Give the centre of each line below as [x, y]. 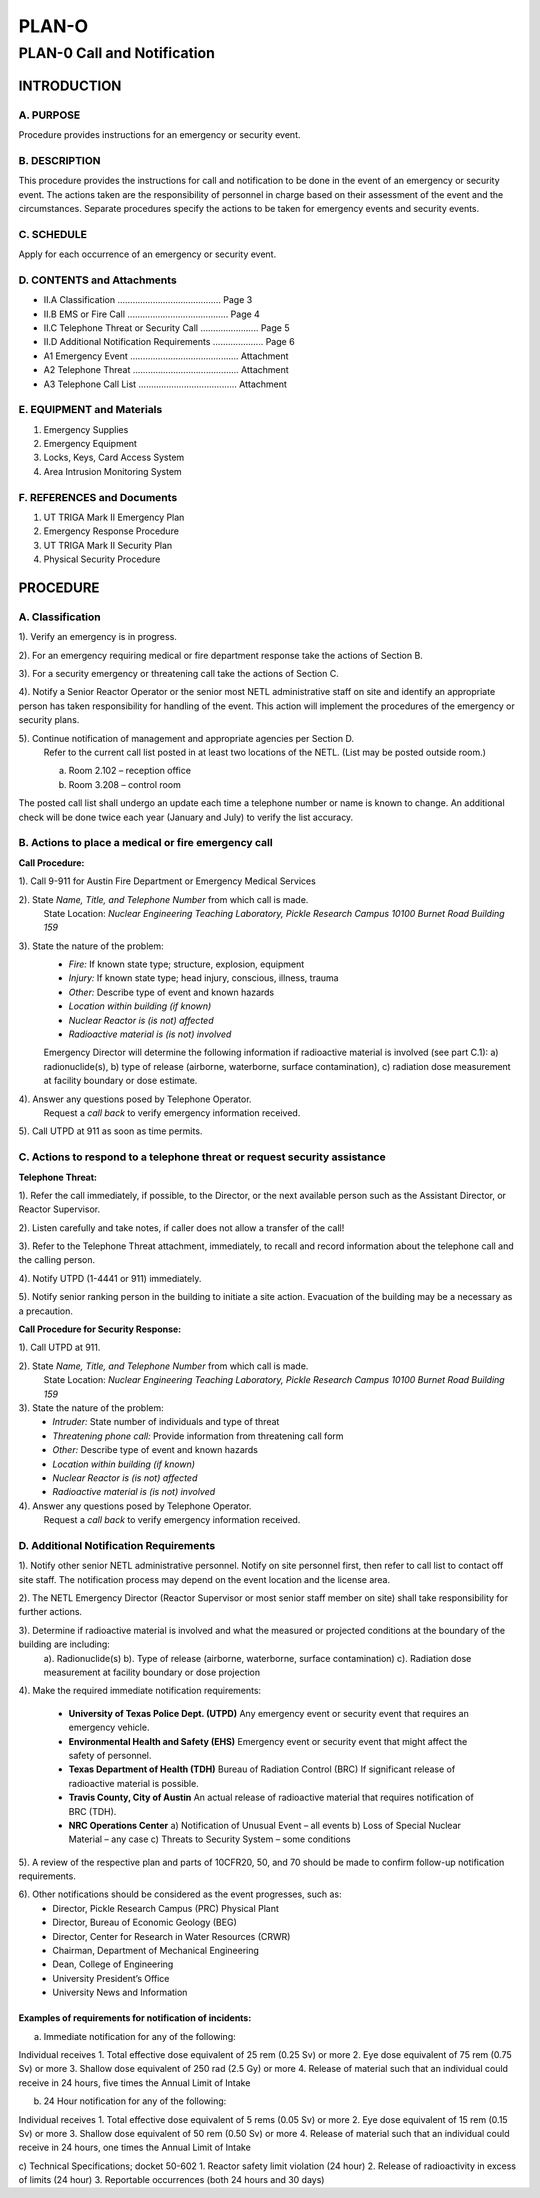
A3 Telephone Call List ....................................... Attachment [165, 384]
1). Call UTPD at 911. [59, 1347]
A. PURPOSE [49, 115]
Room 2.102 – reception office [130, 771]
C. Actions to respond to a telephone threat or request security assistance [202, 1157]
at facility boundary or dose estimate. [120, 1081]
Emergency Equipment [90, 444]
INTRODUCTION [70, 85]
